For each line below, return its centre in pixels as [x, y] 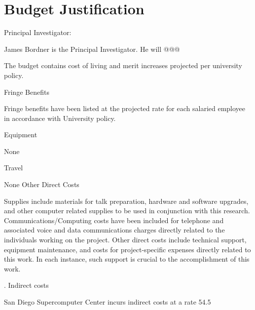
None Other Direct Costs [42, 184]
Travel [14, 168]
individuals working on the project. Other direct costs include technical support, [125, 240]
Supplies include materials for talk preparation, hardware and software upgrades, [126, 201]
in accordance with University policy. [60, 118]
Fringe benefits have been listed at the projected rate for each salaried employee [125, 108]
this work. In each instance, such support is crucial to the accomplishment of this [127, 259]
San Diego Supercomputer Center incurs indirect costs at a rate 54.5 [108, 302]
